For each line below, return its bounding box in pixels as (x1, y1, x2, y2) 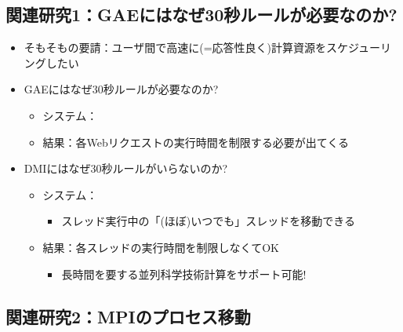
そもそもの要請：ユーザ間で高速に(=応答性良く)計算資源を (24, 39, 327, 56)
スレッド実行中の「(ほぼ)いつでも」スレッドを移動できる (61, 213, 356, 229)
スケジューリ (326, 39, 392, 56)
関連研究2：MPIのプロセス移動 (5, 304, 251, 328)
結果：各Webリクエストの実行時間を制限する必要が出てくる (42, 133, 350, 150)
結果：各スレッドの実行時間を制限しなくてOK (42, 239, 279, 255)
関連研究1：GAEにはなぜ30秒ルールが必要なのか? (5, 2, 398, 27)
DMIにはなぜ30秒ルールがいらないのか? (24, 160, 227, 177)
